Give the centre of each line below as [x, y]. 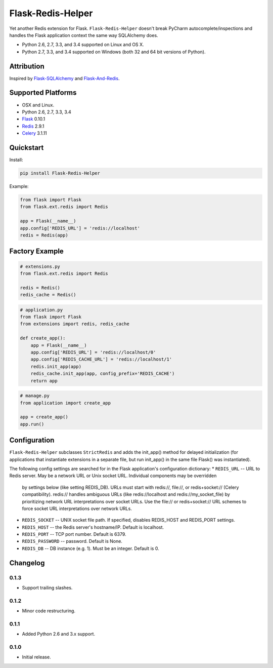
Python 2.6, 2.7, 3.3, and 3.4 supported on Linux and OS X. [83, 45]
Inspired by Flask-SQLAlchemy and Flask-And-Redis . [64, 78]
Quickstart [27, 148]
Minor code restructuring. [49, 611]
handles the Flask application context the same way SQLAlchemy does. [84, 35]
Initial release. [36, 657]
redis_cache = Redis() [48, 295]
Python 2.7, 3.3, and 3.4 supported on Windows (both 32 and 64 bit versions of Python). [114, 52]
